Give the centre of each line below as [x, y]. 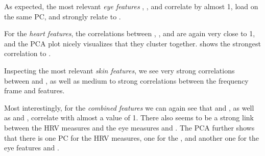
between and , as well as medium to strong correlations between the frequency [126, 80]
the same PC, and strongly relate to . [63, 16]
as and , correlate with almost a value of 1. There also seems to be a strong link [129, 118]
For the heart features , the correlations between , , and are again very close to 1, [130, 33]
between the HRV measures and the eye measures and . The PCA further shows [129, 127]
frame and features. [34, 90]
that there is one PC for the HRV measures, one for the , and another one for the [131, 137]
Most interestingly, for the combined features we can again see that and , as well [129, 107]
